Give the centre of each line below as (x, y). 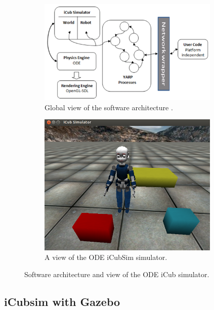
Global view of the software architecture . (109, 107)
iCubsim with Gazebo (62, 301)
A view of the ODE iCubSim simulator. (106, 257)
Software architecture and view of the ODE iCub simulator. (117, 274)
